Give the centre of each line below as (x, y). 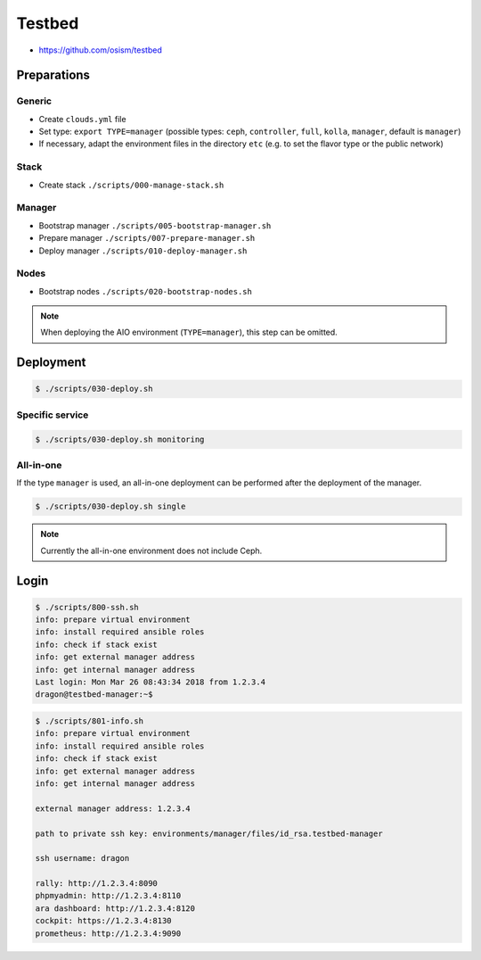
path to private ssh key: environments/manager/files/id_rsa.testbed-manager (209, 833)
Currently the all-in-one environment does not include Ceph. (151, 550)
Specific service (53, 415)
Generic (34, 101)
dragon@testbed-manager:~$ (94, 695)
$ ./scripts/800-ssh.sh (87, 607)
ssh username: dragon (82, 858)
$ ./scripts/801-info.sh (90, 721)
